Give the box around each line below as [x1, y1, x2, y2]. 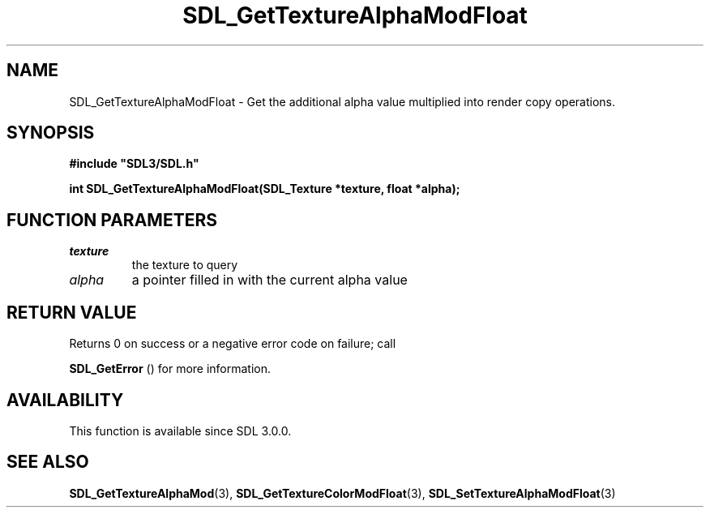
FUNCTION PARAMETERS [6, 209, 217, 230]
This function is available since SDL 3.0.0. [69, 423, 292, 438]
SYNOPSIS [6, 122, 95, 143]
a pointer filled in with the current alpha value [131, 272, 408, 289]
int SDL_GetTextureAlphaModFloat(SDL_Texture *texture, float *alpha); [69, 182, 460, 196]
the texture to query [131, 258, 238, 272]
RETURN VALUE [6, 302, 137, 323]
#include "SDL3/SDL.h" [69, 156, 199, 171]
